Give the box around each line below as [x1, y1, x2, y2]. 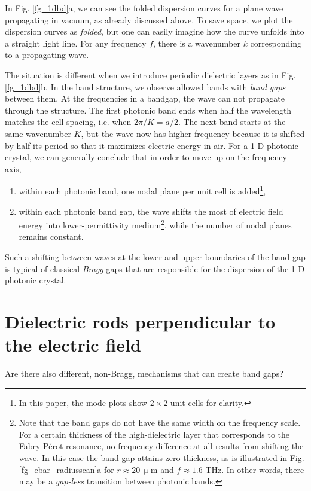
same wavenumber [5, 127, 71, 139]
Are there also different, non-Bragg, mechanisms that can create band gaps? [5, 367, 283, 380]
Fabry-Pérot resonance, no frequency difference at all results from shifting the [19, 440, 304, 452]
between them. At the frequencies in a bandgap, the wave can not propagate [5, 92, 285, 105]
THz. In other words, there [205, 463, 304, 475]
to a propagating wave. [5, 48, 89, 61]
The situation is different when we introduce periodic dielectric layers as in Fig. [5, 68, 296, 81]
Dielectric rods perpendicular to [5, 309, 276, 333]
